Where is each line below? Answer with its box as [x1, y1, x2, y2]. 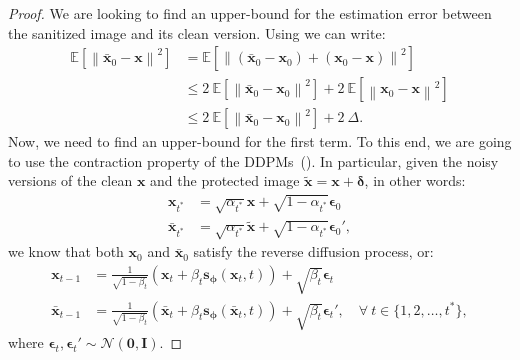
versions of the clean [8, 170, 133, 191]
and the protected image [150, 170, 300, 191]
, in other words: [364, 170, 466, 191]
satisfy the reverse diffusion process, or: [193, 241, 434, 262]
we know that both [8, 241, 124, 262]
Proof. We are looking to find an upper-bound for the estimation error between [8, 3, 492, 23]
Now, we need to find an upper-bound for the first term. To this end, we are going [8, 131, 512, 152]
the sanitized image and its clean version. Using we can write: [8, 22, 386, 43]
